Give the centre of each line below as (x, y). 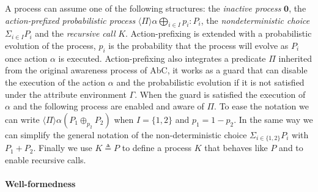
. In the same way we (273, 119)
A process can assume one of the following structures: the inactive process (143, 8)
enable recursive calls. (46, 159)
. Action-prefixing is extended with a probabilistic (219, 33)
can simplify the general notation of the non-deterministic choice (126, 134)
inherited (295, 58)
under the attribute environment (66, 94)
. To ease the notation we (261, 106)
